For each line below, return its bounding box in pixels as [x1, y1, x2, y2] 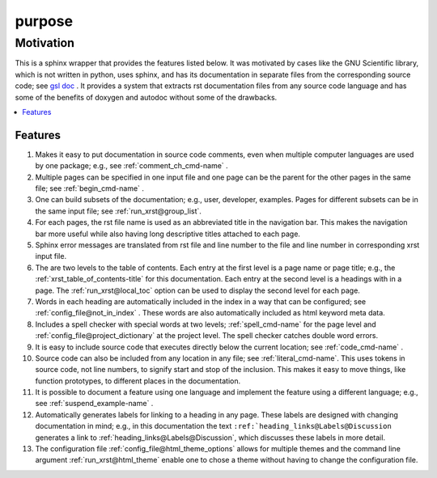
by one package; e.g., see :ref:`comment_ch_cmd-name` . [35, 161, 228, 171]
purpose [15, 12, 73, 30]
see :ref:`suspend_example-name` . [35, 399, 154, 408]
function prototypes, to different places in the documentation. [35, 376, 241, 386]
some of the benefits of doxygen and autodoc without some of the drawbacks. [15, 92, 278, 102]
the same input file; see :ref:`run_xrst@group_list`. [35, 206, 202, 216]
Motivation [15, 36, 75, 50]
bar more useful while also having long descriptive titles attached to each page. [35, 229, 301, 239]
